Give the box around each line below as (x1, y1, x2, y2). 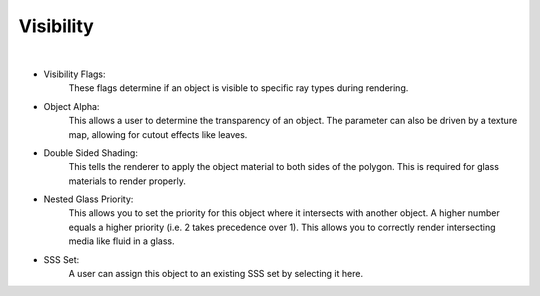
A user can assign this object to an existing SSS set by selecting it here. (68, 268, 364, 280)
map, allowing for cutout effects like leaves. (68, 128, 248, 140)
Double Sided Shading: (43, 146, 139, 159)
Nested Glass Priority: (43, 193, 134, 205)
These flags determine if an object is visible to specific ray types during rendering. (68, 82, 409, 94)
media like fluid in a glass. (68, 235, 175, 247)
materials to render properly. (68, 175, 187, 187)
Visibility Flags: (43, 68, 106, 80)
